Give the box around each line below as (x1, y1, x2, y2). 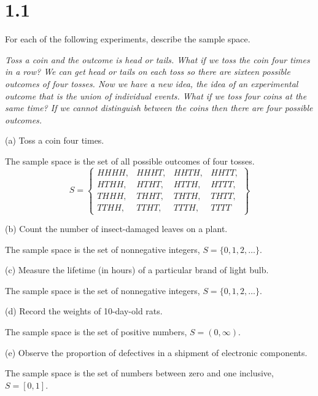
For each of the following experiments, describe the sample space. (5, 33, 250, 45)
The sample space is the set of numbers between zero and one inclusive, (5, 367, 274, 379)
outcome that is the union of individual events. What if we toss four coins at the (5, 89, 307, 102)
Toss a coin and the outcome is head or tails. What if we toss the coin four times (5, 53, 310, 66)
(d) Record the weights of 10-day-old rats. (5, 305, 163, 317)
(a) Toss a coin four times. (5, 134, 104, 147)
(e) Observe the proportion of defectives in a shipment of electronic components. (5, 346, 308, 359)
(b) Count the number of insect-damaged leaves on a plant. (5, 222, 228, 235)
